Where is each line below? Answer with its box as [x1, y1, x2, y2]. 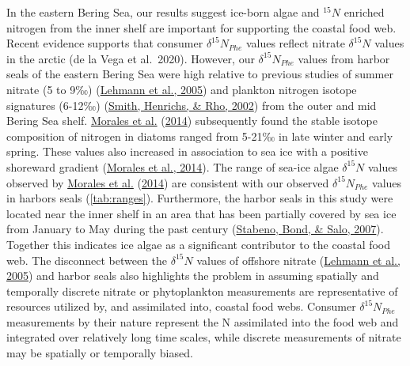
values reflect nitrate [245, 35, 345, 51]
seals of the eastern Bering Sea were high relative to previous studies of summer [6, 66, 393, 82]
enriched [344, 4, 385, 20]
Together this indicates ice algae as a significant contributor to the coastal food [6, 236, 391, 252]
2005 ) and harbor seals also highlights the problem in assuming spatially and [6, 267, 379, 284]
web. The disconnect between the [6, 251, 168, 268]
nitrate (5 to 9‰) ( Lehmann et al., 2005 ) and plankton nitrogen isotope [6, 81, 357, 97]
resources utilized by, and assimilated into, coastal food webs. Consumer [6, 298, 356, 315]
